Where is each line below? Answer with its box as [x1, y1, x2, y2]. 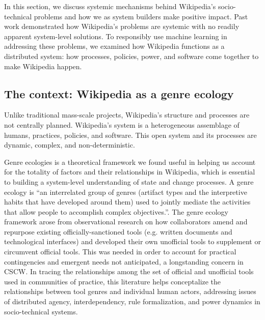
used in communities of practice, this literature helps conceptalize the [4, 276, 221, 286]
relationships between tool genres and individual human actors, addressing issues [4, 286, 256, 297]
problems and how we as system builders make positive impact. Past [34, 11, 248, 21]
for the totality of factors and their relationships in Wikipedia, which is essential [4, 166, 255, 177]
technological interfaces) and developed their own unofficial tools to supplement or [4, 236, 261, 247]
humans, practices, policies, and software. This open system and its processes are [4, 129, 257, 140]
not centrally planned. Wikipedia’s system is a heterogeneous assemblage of [4, 119, 240, 130]
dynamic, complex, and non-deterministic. [4, 139, 135, 150]
